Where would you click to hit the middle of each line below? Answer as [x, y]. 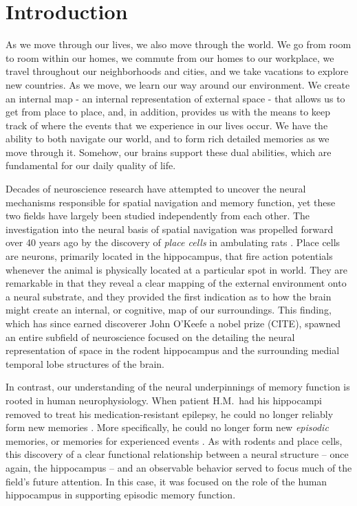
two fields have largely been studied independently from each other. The [158, 216]
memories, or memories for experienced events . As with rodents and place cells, [174, 440]
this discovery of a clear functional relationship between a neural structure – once [177, 454]
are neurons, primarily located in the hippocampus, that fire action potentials [169, 256]
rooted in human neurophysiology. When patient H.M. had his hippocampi [164, 400]
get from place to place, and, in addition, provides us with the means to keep [168, 112]
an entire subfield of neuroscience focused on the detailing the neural [150, 337]
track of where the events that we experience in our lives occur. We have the [167, 125]
